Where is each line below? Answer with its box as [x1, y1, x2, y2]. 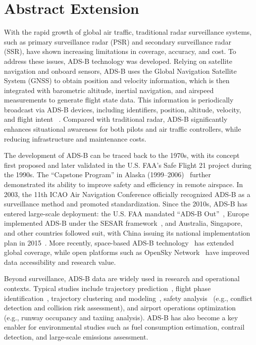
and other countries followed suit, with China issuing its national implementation [4, 228, 251, 238]
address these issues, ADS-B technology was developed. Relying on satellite [4, 55, 232, 66]
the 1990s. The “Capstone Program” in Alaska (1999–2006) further [4, 169, 211, 180]
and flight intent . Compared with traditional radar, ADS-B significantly [4, 114, 228, 124]
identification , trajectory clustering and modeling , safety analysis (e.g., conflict [4, 293, 253, 303]
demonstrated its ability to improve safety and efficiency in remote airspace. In [4, 179, 243, 190]
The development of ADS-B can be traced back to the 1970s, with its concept [4, 150, 240, 160]
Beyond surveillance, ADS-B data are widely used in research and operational [4, 273, 240, 284]
